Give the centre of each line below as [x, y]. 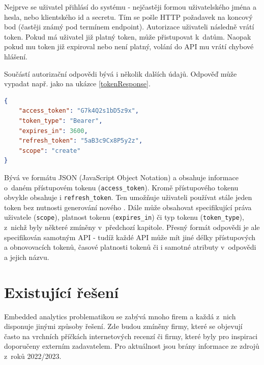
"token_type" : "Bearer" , [61, 121]
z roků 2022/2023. [33, 356]
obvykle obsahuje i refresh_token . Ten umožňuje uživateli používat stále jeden [128, 197]
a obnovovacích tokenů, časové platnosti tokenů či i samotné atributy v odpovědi [130, 247]
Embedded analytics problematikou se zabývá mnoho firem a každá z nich [120, 316]
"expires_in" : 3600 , [53, 131]
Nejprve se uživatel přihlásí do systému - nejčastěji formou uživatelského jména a [130, 7]
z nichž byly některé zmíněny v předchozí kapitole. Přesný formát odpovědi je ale [132, 227]
